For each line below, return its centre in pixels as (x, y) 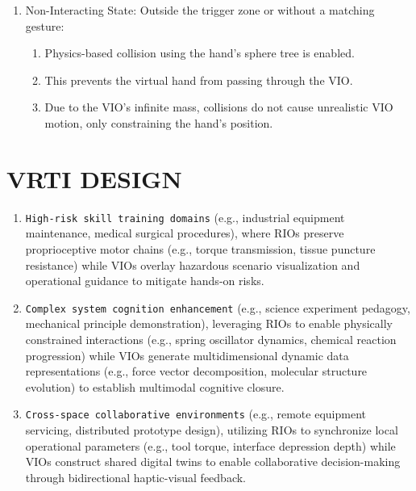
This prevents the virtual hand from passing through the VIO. (199, 80)
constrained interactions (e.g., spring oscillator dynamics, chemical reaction (211, 339)
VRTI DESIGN (94, 178)
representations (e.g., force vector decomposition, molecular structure (196, 371)
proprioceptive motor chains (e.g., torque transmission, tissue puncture (200, 248)
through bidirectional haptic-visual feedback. (136, 477)
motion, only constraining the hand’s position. (159, 122)
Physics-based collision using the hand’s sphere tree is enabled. (200, 53)
